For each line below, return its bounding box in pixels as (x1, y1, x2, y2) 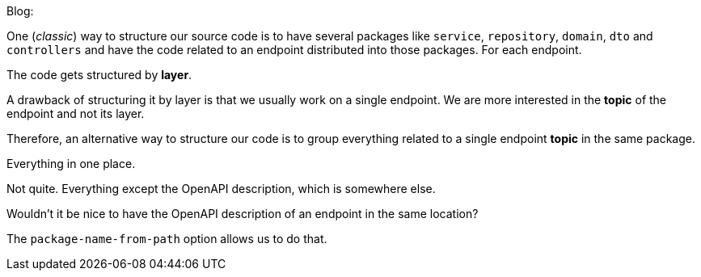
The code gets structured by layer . (6, 68, 192, 82)
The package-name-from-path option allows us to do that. (6, 232, 327, 246)
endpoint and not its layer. (6, 107, 145, 120)
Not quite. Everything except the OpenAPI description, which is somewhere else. (6, 182, 436, 195)
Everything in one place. (6, 157, 136, 170)
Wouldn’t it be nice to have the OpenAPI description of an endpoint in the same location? (6, 207, 479, 220)
